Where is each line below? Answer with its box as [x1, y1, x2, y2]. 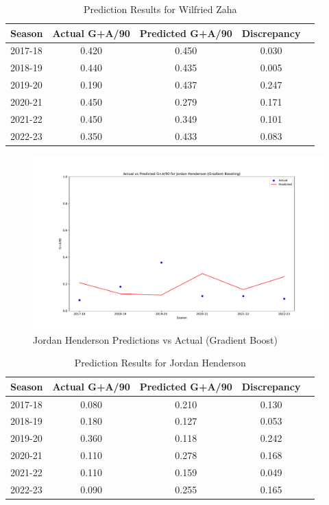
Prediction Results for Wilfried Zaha [83, 2, 237, 16]
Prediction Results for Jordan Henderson [74, 355, 246, 370]
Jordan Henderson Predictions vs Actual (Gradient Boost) [33, 332, 278, 347]
